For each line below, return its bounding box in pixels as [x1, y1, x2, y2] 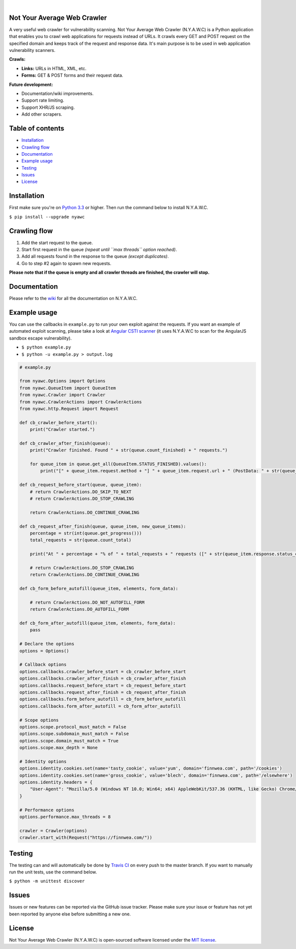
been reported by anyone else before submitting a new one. [9, 911, 131, 917]
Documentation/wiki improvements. [21, 90, 94, 96]
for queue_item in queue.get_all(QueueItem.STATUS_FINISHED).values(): [30, 461, 207, 467]
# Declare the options [19, 641, 74, 647]
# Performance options [19, 807, 74, 813]
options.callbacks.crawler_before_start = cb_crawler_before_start [19, 669, 186, 674]
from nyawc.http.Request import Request [19, 406, 118, 411]
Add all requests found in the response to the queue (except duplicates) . [21, 254, 169, 259]
